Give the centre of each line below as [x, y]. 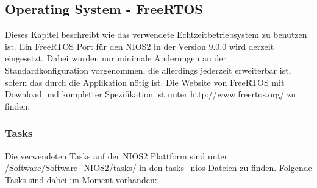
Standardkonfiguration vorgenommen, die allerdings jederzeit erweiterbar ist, [148, 70]
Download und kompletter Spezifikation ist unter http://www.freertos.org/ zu [150, 94]
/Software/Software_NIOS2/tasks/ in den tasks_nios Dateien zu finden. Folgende [158, 168]
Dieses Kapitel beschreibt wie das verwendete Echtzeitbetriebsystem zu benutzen [156, 34]
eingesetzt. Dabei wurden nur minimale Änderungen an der [116, 58]
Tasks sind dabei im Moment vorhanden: [81, 179]
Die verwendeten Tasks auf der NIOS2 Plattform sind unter [116, 155]
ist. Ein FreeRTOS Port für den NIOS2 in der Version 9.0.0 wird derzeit [140, 46]
